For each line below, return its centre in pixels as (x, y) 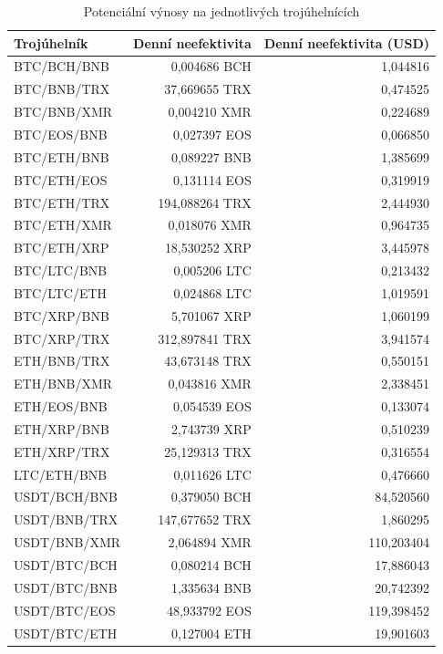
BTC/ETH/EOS (61, 179)
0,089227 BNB (211, 156)
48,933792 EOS (209, 610)
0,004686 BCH (211, 66)
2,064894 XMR (210, 542)
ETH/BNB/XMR (63, 384)
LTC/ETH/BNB (61, 474)
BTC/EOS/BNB (61, 134)
